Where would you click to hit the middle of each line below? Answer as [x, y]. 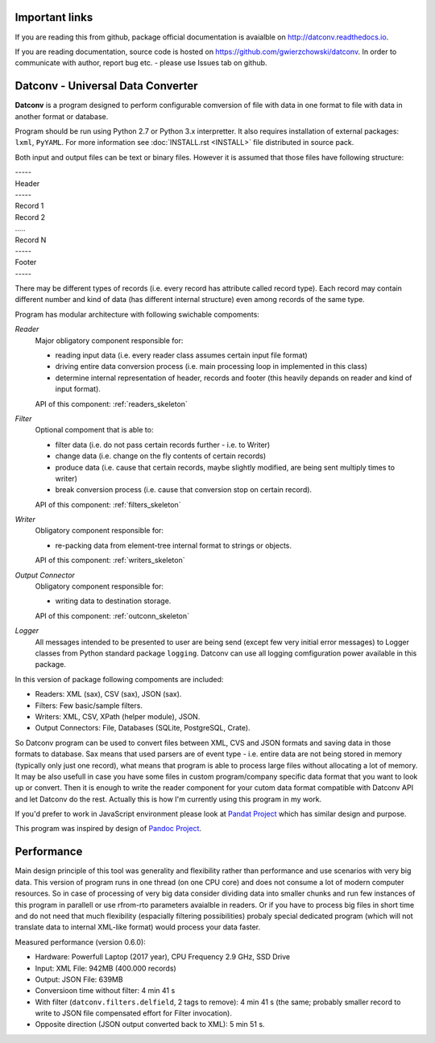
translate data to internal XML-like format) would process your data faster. [138, 927]
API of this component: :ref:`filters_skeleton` [108, 504]
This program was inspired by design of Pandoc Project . [108, 829]
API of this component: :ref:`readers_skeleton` [112, 404]
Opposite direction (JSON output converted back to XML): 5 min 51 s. [150, 1024]
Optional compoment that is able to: [94, 430]
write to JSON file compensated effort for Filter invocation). [134, 1013]
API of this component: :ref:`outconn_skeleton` [112, 615]
